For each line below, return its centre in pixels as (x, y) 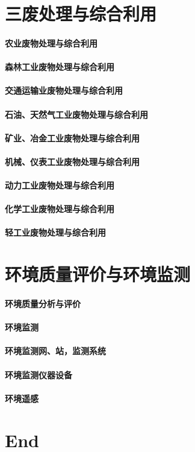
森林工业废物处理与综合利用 (60, 67)
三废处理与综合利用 (81, 14)
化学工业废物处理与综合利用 (60, 209)
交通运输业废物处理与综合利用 (64, 90)
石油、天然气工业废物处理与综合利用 (76, 114)
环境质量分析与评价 (43, 304)
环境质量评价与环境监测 (98, 274)
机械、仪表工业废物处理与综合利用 (72, 161)
